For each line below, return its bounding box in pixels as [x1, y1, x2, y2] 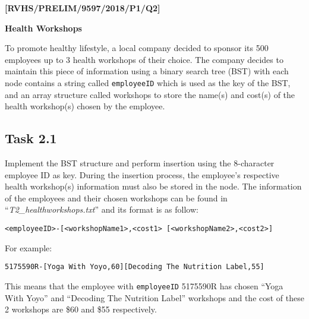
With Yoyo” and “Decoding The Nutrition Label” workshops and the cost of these [5, 291, 304, 304]
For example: [5, 241, 52, 254]
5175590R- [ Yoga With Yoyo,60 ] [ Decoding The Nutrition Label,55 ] [5, 263, 264, 271]
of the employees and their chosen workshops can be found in [5, 191, 228, 204]
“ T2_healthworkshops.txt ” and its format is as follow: [5, 203, 198, 216]
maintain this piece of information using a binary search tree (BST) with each [5, 65, 289, 77]
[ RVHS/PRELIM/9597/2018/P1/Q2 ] [5, 2, 160, 14]
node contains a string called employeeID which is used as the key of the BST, [5, 76, 291, 89]
